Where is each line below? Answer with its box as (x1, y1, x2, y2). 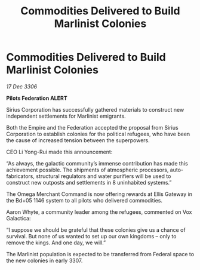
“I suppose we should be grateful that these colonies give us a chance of (6, 226, 186, 234)
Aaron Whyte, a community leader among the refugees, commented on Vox (6, 208, 192, 216)
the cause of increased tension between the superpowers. (6, 136, 150, 144)
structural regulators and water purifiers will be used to (35, 172, 171, 180)
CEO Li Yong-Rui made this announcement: (6, 148, 113, 155)
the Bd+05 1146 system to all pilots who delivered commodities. (6, 197, 163, 204)
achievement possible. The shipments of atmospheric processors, (6, 166, 169, 173)
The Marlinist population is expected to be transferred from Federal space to (6, 250, 195, 257)
